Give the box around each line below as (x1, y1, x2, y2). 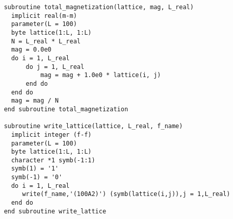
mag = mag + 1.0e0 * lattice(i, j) (40, 71, 161, 79)
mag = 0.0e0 (11, 46, 51, 54)
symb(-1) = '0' (11, 174, 63, 181)
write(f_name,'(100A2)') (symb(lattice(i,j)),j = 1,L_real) (22, 190, 230, 198)
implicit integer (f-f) (11, 131, 92, 138)
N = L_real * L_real (11, 37, 81, 45)
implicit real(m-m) (11, 12, 77, 19)
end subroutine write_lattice (4, 207, 107, 215)
